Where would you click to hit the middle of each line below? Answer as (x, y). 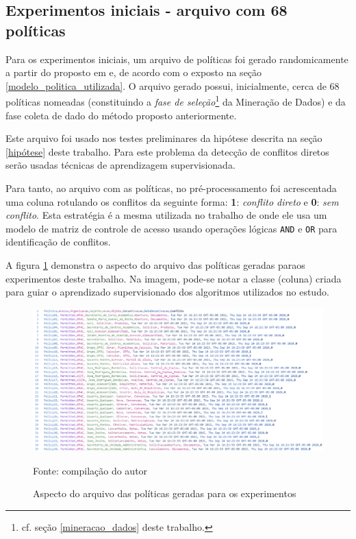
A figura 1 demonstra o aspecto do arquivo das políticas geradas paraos (155, 265)
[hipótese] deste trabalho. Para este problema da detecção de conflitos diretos (167, 151)
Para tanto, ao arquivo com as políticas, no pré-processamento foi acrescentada (171, 188)
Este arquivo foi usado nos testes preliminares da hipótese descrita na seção (164, 138)
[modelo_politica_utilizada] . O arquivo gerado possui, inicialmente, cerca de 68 (173, 85)
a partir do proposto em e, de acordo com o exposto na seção (134, 72)
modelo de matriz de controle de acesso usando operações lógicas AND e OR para (171, 228)
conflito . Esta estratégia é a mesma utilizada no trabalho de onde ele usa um (166, 215)
